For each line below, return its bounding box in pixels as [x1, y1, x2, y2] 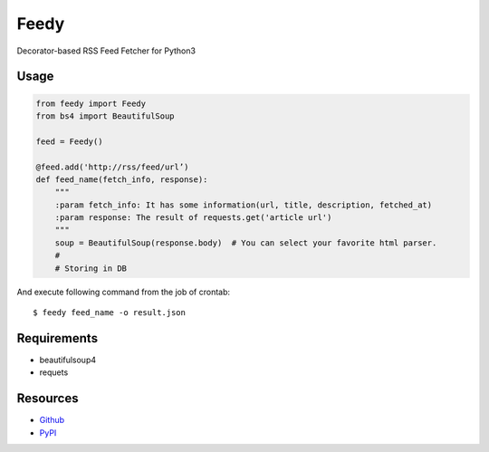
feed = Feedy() [35, 136, 103, 147]
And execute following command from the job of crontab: [16, 286, 231, 297]
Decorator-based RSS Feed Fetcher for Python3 [16, 45, 197, 56]
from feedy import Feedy [35, 98, 147, 109]
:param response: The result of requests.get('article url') [54, 213, 332, 223]
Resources [16, 390, 79, 407]
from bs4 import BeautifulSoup [35, 111, 176, 121]
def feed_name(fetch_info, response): [35, 174, 208, 185]
